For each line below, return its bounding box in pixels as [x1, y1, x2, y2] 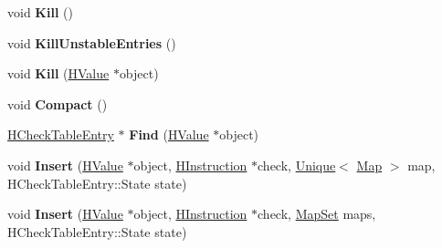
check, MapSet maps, [258, 204, 376, 223]
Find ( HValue [129, 125, 209, 144]
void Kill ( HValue [7, 64, 110, 83]
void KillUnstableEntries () [7, 33, 176, 52]
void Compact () [7, 94, 108, 113]
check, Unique [258, 155, 336, 174]
